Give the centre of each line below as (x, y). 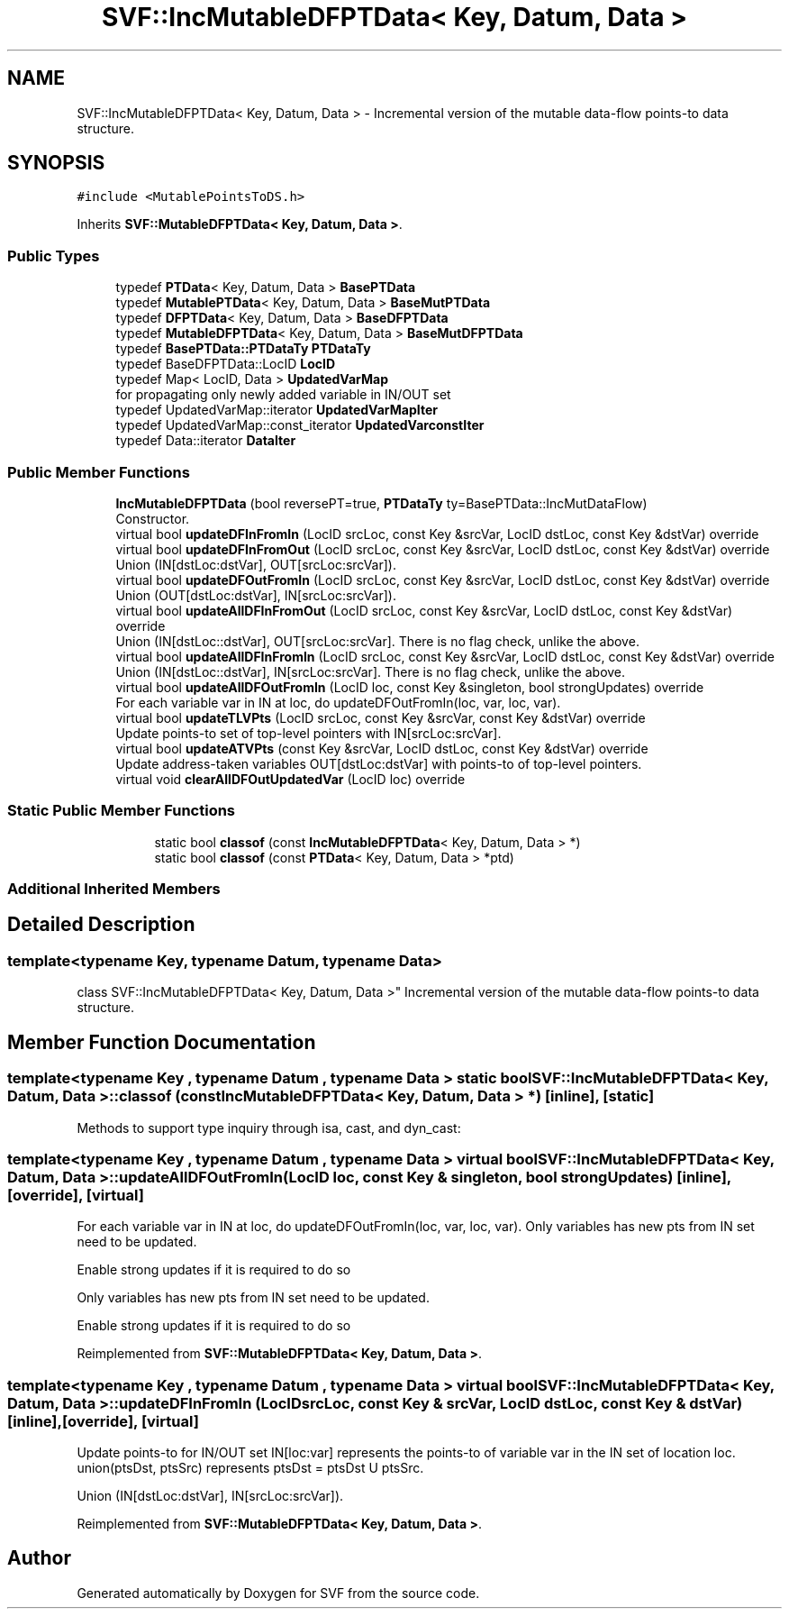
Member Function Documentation (162, 1042)
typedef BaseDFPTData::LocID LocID (226, 364)
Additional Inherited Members (114, 889)
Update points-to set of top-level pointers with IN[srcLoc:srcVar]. (308, 733)
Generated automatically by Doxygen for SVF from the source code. (278, 1593)
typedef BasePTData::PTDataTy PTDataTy (243, 349)
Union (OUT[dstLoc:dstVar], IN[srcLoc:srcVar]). (256, 595)
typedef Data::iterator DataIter (206, 441)
